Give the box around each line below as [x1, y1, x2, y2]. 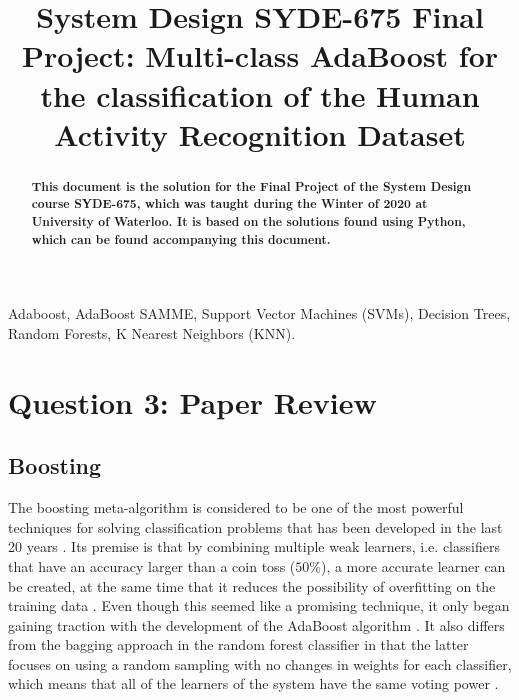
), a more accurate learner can [320, 555, 506, 576]
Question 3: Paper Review [8, 381, 377, 422]
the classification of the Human [40, 74, 480, 115]
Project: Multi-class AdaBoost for [21, 35, 499, 76]
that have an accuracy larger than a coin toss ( [8, 555, 296, 576]
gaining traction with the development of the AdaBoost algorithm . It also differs [8, 614, 505, 635]
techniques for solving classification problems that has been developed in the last [8, 516, 503, 537]
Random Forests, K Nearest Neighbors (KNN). [8, 322, 296, 343]
